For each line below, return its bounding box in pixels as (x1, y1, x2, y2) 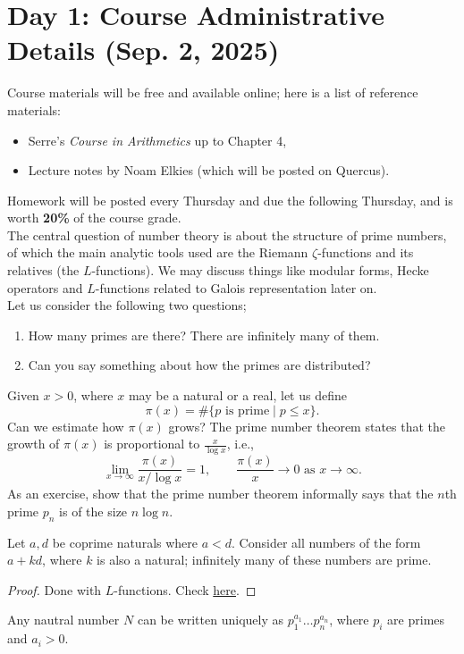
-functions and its (317, 243, 414, 262)
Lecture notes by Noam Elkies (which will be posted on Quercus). (28, 161, 390, 180)
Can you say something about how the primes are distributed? (28, 356, 371, 374)
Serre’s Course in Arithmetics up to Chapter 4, (28, 130, 287, 149)
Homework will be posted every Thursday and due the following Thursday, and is (7, 190, 453, 209)
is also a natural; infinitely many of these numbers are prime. (97, 550, 432, 569)
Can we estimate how (7, 416, 124, 435)
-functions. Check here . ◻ (114, 580, 257, 599)
